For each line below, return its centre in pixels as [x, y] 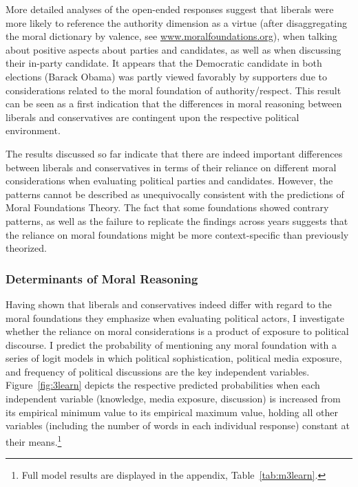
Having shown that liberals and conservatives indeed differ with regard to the [169, 304]
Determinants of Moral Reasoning [102, 278]
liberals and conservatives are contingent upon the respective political [152, 117]
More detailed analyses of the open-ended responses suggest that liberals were [170, 9]
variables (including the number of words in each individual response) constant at [178, 425]
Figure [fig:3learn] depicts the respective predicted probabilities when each [163, 385]
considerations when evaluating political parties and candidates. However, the [169, 181]
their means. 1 [34, 440]
